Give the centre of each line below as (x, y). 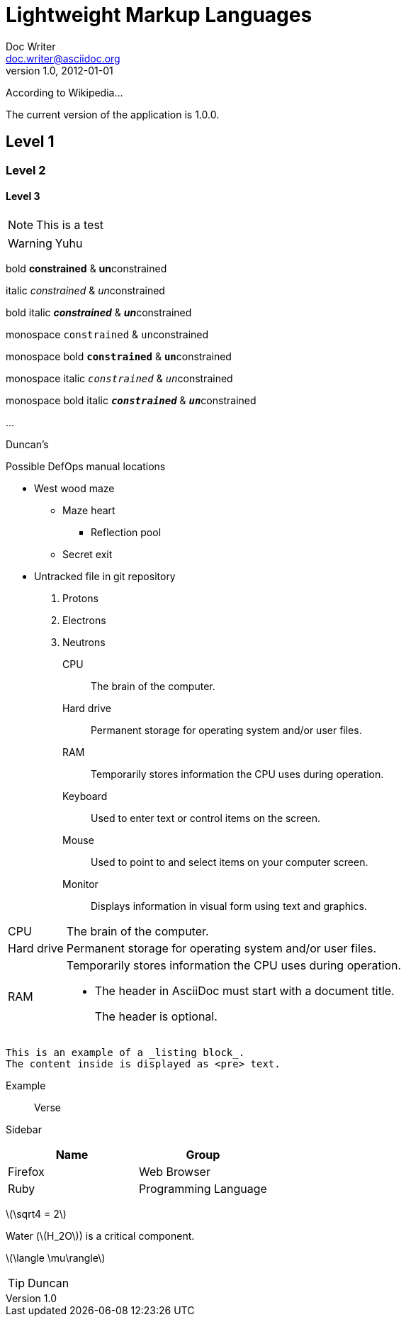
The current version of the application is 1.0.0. (113, 114)
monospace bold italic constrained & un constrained (131, 400)
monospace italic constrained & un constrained (119, 378)
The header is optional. (156, 1016)
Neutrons (84, 642)
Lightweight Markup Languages (159, 15)
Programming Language (203, 1188)
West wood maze (74, 488)
